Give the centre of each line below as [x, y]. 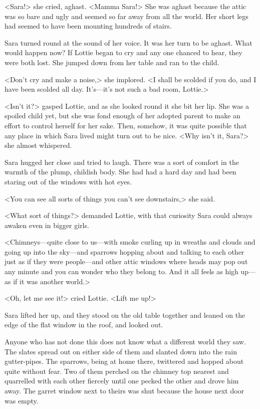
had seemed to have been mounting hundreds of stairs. [88, 26]
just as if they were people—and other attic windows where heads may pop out [126, 261]
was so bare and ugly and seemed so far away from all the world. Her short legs [126, 16]
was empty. [22, 400]
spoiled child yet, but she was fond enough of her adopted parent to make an [122, 116]
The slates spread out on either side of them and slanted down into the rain [121, 351]
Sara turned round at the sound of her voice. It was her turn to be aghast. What [128, 42]
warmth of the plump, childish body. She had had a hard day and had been [120, 172]
